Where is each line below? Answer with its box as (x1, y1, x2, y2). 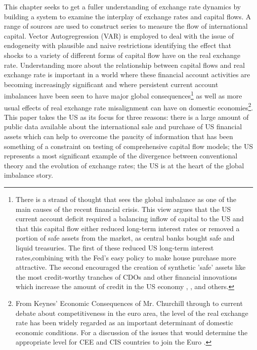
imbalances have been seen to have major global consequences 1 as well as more (4, 89, 242, 100)
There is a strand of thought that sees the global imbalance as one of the (15, 194, 236, 204)
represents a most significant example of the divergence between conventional (4, 150, 238, 161)
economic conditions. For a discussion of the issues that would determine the (15, 327, 248, 337)
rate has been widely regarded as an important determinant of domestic (15, 317, 233, 328)
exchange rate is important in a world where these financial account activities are (4, 69, 250, 80)
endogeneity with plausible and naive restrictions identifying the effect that (4, 40, 231, 50)
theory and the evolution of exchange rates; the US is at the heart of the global (4, 160, 244, 170)
